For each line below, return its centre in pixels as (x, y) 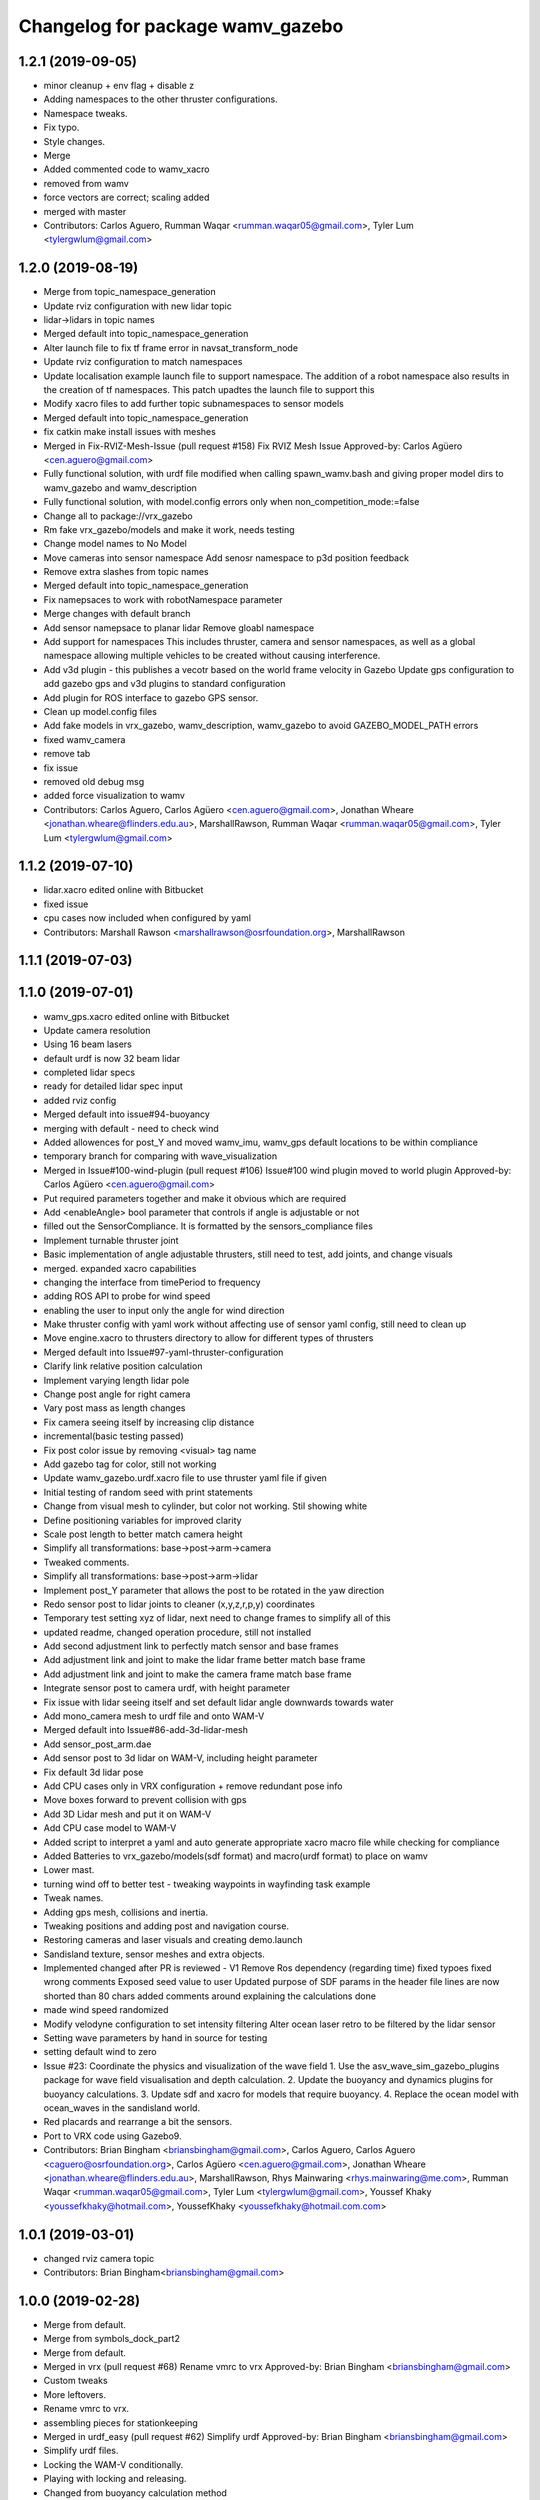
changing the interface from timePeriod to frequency (152, 1282)
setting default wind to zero (100, 2052)
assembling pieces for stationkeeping (121, 2422)
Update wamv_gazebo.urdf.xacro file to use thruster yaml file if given (185, 1478)
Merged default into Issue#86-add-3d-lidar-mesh (146, 1730)
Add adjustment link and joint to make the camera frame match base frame (197, 1674)
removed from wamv (86, 183)
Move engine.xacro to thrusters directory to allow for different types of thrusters (208, 1338)
